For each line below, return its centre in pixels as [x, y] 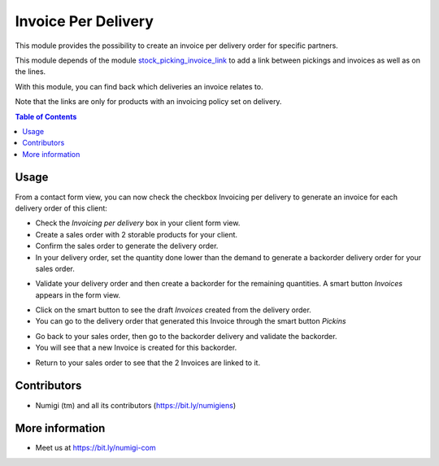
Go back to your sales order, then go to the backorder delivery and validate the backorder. [186, 336]
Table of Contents [46, 116]
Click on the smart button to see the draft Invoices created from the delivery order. [174, 310]
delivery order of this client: [61, 208]
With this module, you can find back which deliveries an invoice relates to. [139, 86]
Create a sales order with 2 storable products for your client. [137, 234]
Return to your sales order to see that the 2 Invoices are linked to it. [148, 363]
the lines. [30, 72]
